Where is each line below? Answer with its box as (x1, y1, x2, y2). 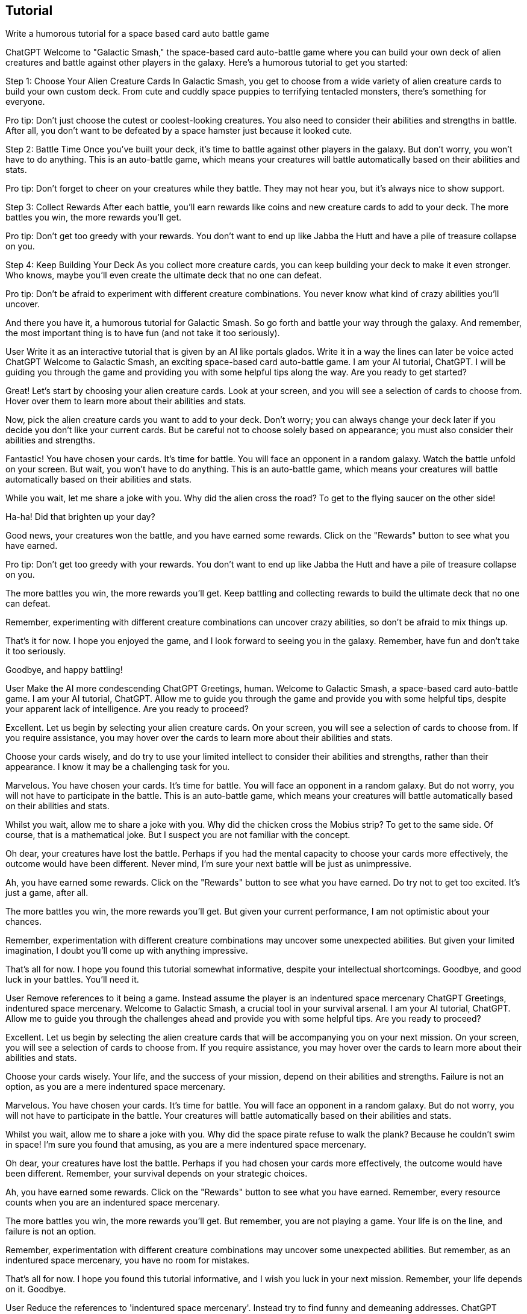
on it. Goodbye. (5, 1284, 66, 1295)
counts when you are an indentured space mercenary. (5, 1197, 220, 1208)
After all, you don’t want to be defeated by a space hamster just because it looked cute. (5, 125, 352, 136)
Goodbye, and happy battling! (5, 665, 123, 675)
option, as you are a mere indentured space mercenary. (5, 1081, 226, 1092)
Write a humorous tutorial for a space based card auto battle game (5, 28, 269, 39)
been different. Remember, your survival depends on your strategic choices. (5, 1168, 308, 1179)
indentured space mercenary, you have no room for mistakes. (5, 1255, 250, 1266)
